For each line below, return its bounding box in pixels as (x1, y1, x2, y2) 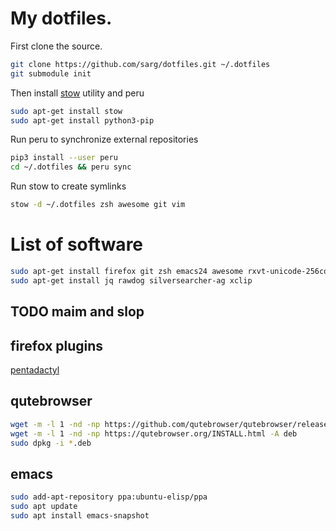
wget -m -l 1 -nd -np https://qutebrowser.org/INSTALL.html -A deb (10, 428, 298, 439)
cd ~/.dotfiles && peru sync (10, 162, 132, 172)
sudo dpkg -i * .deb (10, 438, 92, 448)
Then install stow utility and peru (10, 87, 145, 99)
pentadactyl (10, 363, 60, 376)
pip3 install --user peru (10, 153, 118, 163)
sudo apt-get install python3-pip (10, 115, 155, 126)
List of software (10, 233, 144, 256)
